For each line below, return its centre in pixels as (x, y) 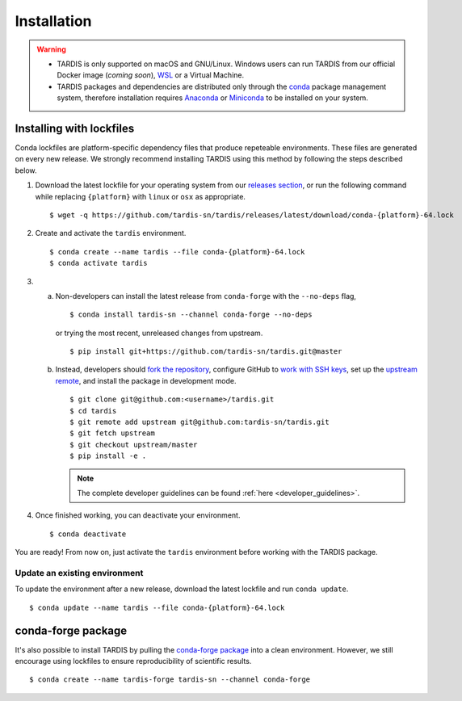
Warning (51, 49)
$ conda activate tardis (99, 263)
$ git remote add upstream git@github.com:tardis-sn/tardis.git (200, 422)
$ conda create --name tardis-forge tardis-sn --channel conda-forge (170, 680)
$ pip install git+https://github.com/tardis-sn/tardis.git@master (206, 352)
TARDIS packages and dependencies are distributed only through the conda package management (222, 86)
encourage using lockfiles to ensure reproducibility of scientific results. (133, 661)
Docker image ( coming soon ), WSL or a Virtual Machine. (151, 75)
